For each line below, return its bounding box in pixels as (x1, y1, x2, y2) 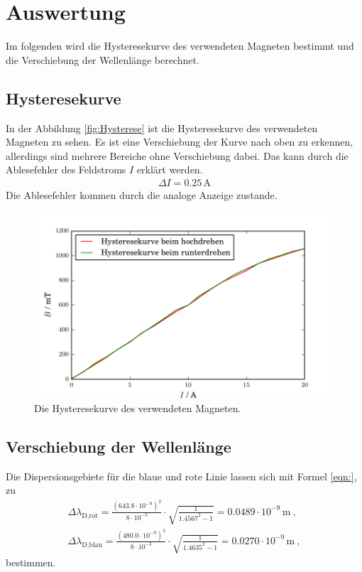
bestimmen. (6, 555, 56, 570)
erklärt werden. (136, 162, 203, 177)
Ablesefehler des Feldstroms (6, 162, 126, 177)
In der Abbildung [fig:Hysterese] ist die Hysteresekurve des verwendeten (6, 120, 318, 135)
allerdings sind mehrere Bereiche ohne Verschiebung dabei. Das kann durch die (6, 148, 349, 163)
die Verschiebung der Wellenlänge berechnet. (6, 52, 199, 67)
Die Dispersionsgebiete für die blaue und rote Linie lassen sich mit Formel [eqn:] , (6, 468, 357, 483)
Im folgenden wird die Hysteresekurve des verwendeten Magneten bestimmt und (6, 38, 354, 53)
